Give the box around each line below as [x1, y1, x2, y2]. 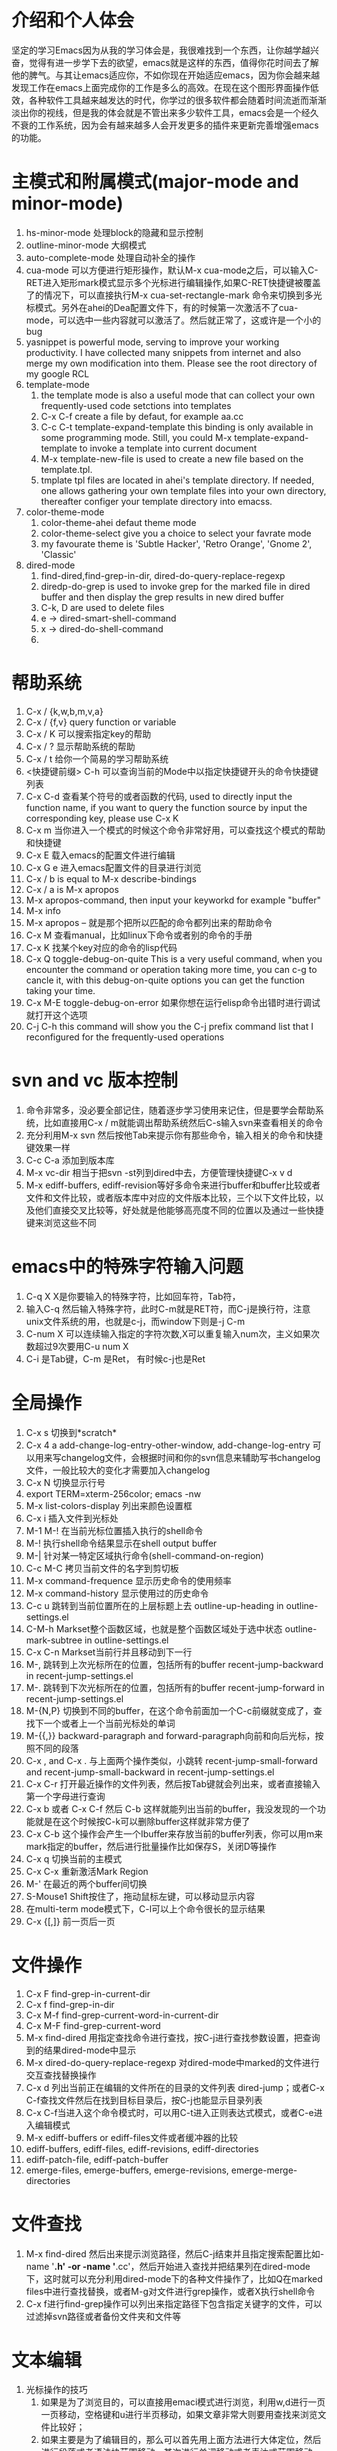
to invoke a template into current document [79, 442, 258, 454]
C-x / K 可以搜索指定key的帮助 [25, 727, 152, 740]
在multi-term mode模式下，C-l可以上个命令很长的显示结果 [25, 1902, 266, 1915]
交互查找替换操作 [25, 2069, 97, 2081]
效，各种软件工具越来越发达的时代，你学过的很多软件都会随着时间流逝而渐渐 [11, 94, 327, 106]
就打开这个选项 [25, 1009, 88, 1021]
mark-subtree [25, 1634, 83, 1646]
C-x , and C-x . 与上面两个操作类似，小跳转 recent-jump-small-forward [25, 1754, 318, 1766]
